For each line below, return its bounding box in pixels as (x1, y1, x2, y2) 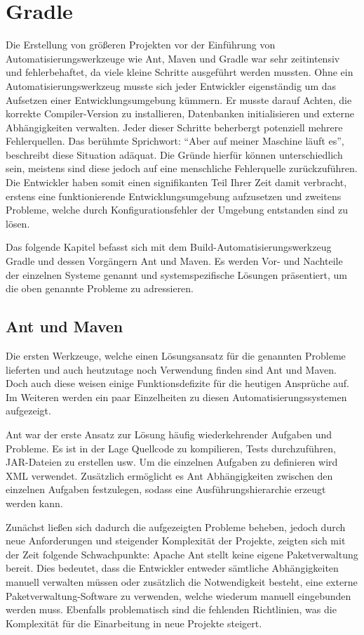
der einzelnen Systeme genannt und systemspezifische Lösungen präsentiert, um (6, 267, 347, 282)
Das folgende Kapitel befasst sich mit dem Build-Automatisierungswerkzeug (6, 240, 332, 254)
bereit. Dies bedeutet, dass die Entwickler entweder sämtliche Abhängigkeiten (6, 561, 339, 575)
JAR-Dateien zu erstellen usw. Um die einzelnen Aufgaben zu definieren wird (6, 454, 338, 469)
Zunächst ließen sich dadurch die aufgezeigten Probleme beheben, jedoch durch (6, 519, 346, 534)
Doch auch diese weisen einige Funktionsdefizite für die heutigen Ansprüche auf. (6, 376, 350, 391)
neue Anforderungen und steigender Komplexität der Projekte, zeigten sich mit (6, 533, 346, 548)
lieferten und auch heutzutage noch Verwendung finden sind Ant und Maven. (6, 362, 337, 377)
